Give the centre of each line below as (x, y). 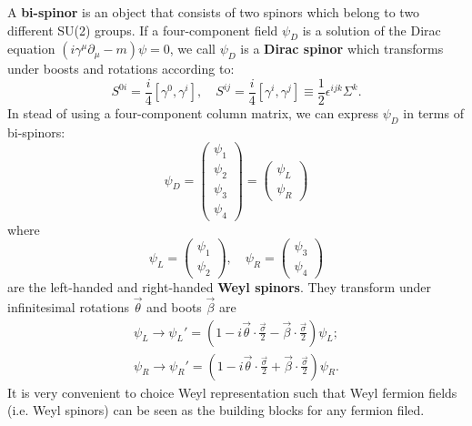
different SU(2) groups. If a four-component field (143, 30)
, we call (192, 49)
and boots (174, 306)
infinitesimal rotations (68, 306)
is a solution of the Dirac (372, 30)
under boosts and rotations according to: (121, 69)
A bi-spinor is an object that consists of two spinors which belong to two (214, 12)
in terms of (433, 113)
